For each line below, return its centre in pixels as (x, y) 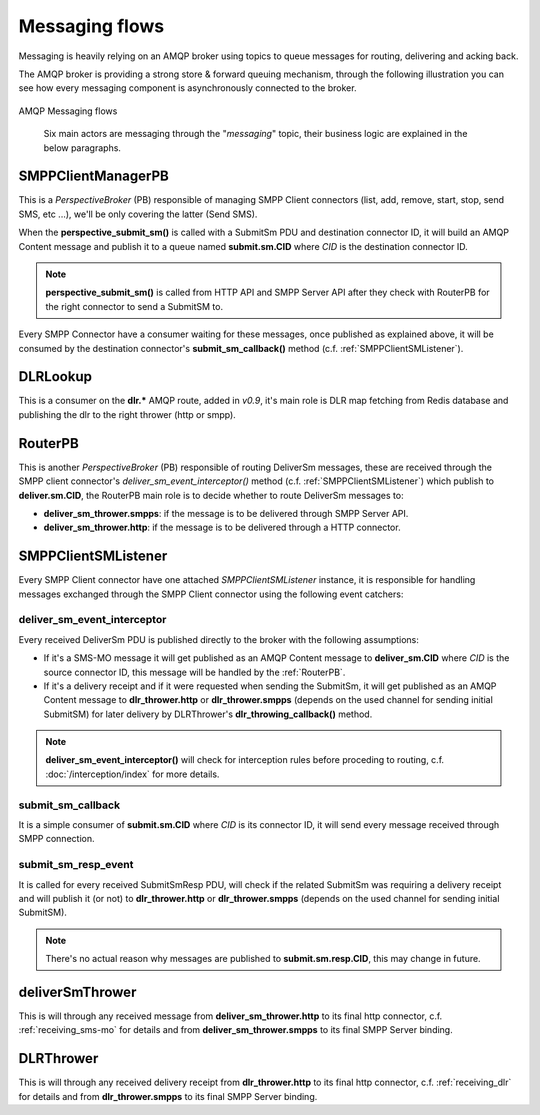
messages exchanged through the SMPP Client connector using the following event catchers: (211, 594)
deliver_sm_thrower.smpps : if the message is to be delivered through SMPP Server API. (226, 513)
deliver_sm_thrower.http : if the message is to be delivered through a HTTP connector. (222, 527)
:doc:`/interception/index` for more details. (132, 774)
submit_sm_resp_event (76, 865)
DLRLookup (55, 376)
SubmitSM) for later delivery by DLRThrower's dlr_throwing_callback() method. (208, 714)
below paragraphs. (82, 147)
